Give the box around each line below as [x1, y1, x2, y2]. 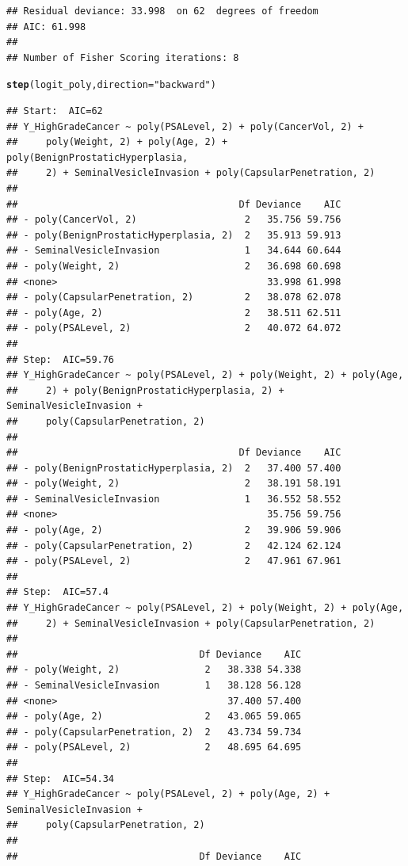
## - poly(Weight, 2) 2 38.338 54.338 [6, 664, 302, 676]
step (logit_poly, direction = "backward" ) [6, 79, 216, 91]
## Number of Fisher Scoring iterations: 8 [6, 52, 239, 63]
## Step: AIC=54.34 [6, 773, 115, 784]
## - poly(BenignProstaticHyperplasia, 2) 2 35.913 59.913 [6, 229, 341, 241]
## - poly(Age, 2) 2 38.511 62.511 [6, 307, 341, 319]
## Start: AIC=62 [6, 105, 103, 117]
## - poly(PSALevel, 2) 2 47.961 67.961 [6, 555, 341, 567]
